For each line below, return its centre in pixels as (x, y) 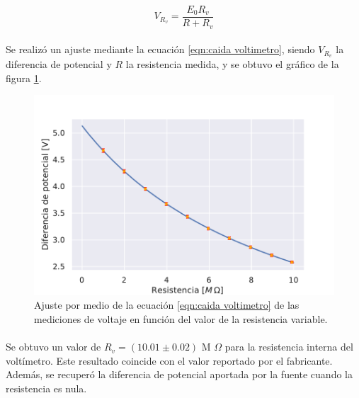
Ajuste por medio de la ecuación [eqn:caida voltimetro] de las (167, 305)
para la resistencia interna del (289, 347)
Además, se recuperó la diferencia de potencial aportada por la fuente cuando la (179, 374)
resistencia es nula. (46, 388)
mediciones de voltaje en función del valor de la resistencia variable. (181, 319)
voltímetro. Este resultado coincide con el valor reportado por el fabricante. (169, 360)
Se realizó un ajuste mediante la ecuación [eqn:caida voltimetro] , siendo (160, 49)
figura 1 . (24, 78)
